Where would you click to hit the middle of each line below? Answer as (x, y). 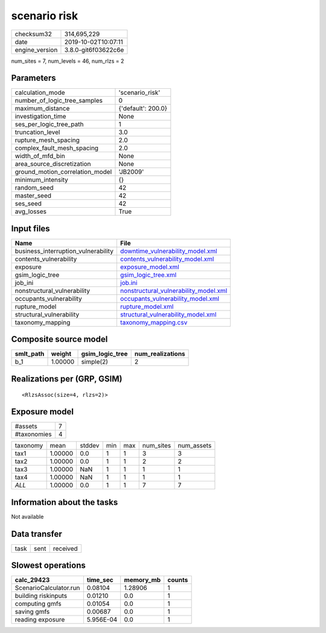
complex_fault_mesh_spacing (57, 148)
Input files (31, 229)
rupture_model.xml (147, 306)
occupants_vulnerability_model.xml (170, 298)
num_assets (195, 446)
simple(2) (95, 362)
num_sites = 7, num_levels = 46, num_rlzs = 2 (68, 61)
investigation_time (40, 117)
